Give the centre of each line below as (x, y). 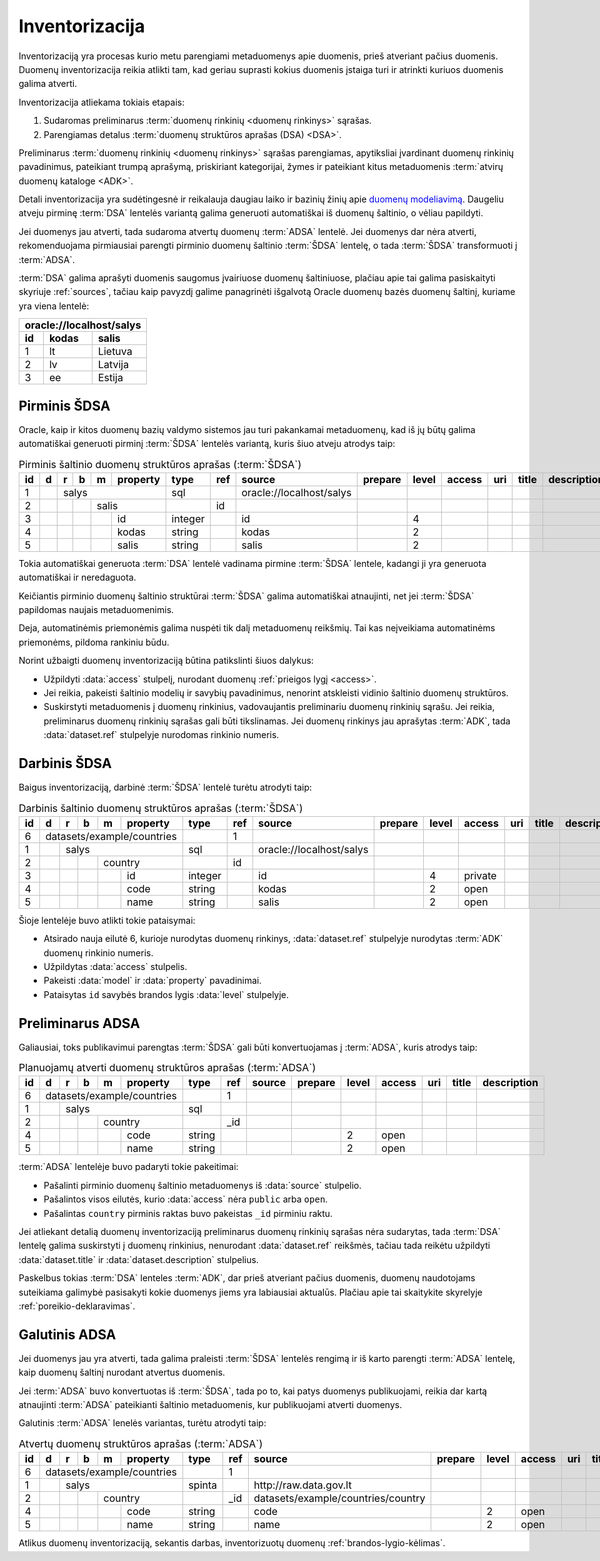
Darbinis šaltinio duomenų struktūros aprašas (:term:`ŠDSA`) (161, 808)
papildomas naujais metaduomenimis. (96, 610)
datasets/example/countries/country (339, 1498)
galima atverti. (48, 84)
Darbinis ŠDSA (65, 763)
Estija (110, 378)
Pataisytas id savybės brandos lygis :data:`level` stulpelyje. (166, 994)
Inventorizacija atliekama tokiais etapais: (101, 102)
